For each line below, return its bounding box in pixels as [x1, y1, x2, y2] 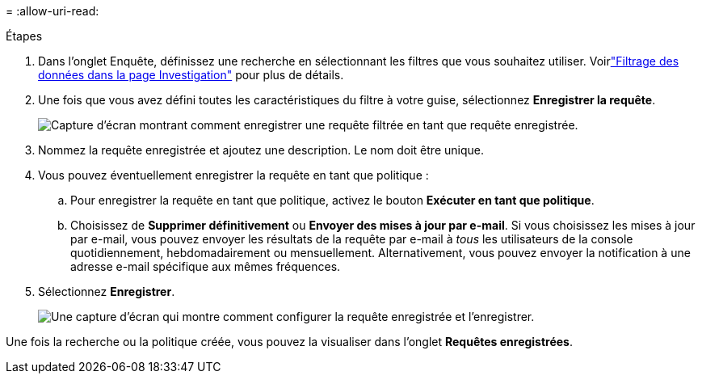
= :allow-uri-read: [6, 4, 99, 18]
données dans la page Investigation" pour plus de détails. [38, 68, 344, 82]
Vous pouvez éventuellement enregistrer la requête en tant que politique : [38, 168, 429, 182]
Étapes [6, 29, 43, 43]
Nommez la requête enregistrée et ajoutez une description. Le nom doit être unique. [38, 143, 484, 157]
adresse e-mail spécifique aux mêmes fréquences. [70, 260, 341, 273]
